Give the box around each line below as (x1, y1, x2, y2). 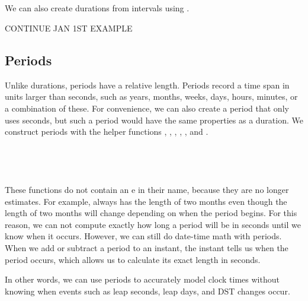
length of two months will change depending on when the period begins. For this (5, 207, 297, 219)
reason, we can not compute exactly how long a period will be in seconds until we (5, 218, 301, 230)
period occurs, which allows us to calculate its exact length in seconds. (5, 253, 261, 265)
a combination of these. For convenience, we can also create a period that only (5, 102, 289, 114)
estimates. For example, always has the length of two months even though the (5, 195, 287, 207)
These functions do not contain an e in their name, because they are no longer (5, 183, 289, 196)
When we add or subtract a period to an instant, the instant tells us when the (5, 242, 288, 254)
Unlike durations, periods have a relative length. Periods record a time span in (5, 78, 290, 91)
